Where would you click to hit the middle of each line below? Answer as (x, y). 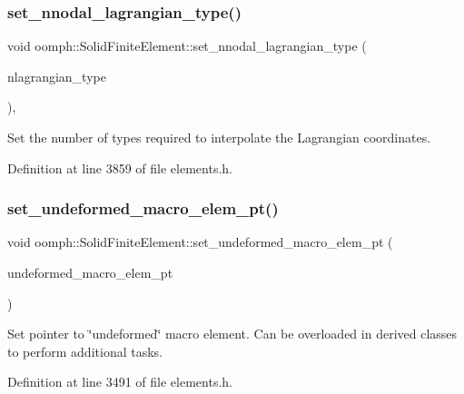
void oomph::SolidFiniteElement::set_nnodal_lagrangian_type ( (187, 46)
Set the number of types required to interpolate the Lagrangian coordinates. (219, 137)
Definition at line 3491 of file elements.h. (120, 382)
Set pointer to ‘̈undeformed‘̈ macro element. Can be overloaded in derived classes (232, 334)
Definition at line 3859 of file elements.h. (120, 167)
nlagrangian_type (57, 76)
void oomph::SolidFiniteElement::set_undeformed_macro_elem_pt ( (200, 242)
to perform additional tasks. (85, 351)
